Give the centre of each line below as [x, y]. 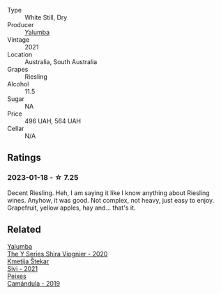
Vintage [18, 40]
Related [24, 230]
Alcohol [18, 84]
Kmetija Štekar [28, 261]
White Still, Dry [46, 17]
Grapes [18, 69]
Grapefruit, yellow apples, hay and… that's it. [71, 208]
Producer [21, 25]
